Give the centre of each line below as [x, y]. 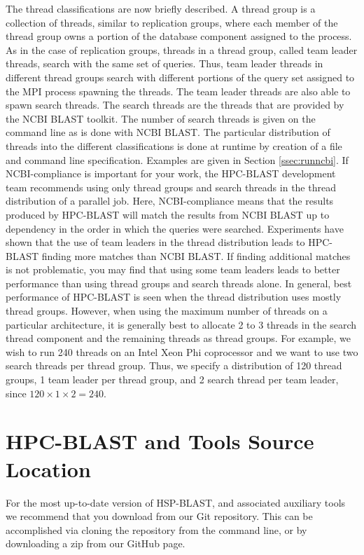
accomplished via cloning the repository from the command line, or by [156, 529]
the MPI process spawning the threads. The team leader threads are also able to [178, 91]
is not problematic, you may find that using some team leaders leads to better [173, 269]
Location [48, 468]
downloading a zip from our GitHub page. [96, 543]
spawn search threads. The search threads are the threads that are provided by [175, 105]
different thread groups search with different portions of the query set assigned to [180, 77]
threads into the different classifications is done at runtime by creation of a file [174, 145]
